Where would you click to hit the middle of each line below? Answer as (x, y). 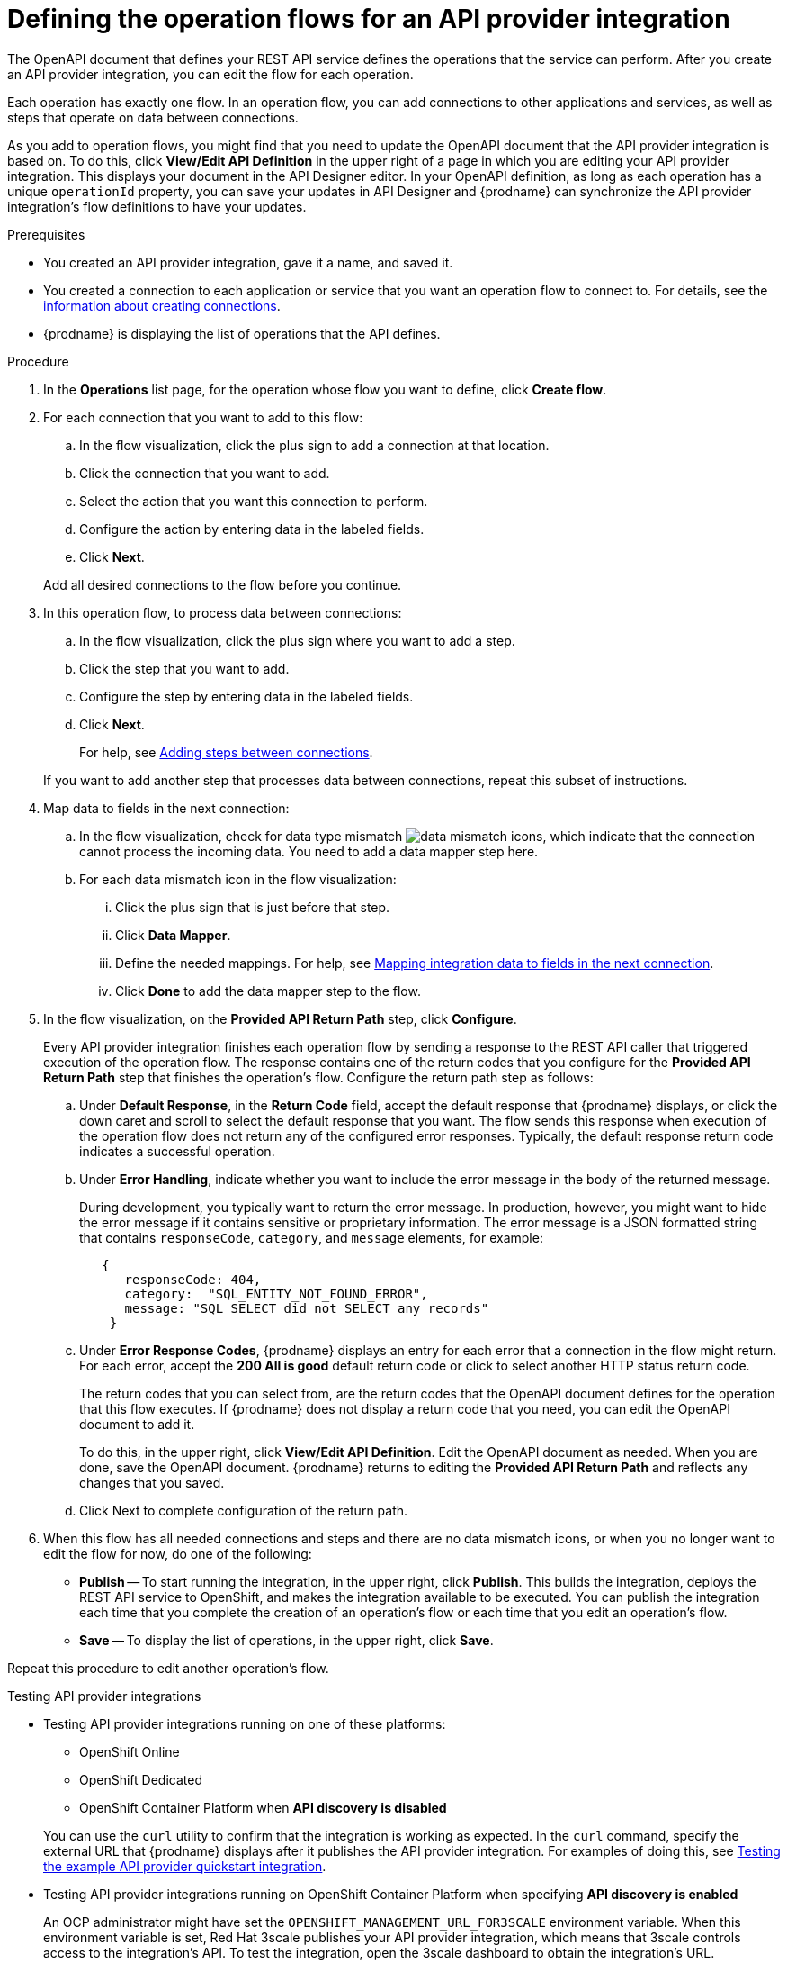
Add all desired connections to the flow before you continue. (223, 584)
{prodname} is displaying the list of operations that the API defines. (242, 333)
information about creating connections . (162, 305)
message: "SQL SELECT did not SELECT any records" (307, 1308)
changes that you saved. (152, 1482)
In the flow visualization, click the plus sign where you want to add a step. (297, 640)
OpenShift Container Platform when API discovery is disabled (263, 1807)
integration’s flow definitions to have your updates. (157, 206)
